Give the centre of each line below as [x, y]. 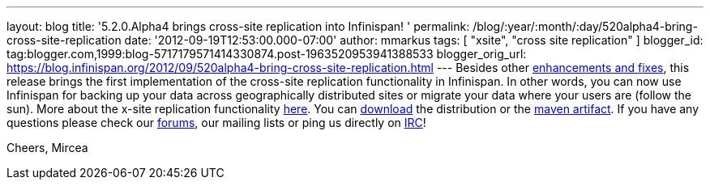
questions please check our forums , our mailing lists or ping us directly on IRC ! [216, 123]
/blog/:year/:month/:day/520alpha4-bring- [585, 26]
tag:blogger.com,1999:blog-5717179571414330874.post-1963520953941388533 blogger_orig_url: [267, 54]
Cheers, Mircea [47, 148]
